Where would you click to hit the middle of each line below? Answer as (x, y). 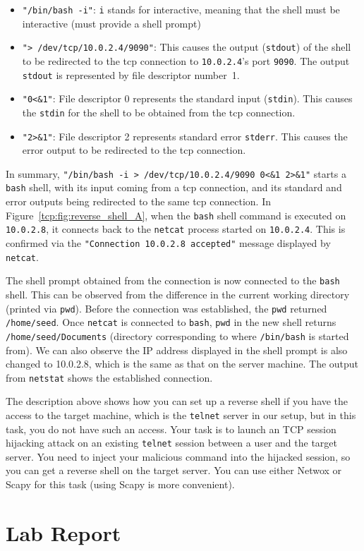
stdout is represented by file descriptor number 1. (131, 74)
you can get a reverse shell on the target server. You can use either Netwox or (174, 470)
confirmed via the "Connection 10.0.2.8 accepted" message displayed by (168, 243)
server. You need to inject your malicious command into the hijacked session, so (178, 456)
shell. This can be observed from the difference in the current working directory (178, 294)
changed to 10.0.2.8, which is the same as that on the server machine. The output (182, 364)
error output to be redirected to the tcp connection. (134, 150)
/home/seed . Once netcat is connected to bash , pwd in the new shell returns (171, 322)
